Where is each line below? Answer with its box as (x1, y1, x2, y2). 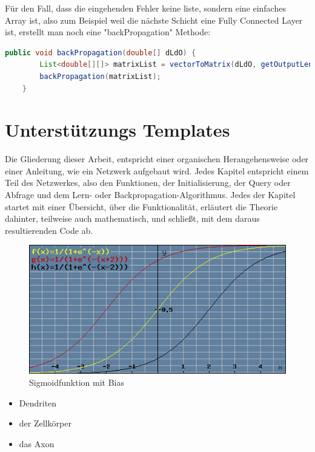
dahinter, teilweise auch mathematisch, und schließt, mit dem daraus (5, 212, 260, 225)
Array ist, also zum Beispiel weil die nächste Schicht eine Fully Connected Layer (5, 13, 303, 26)
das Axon (19, 437, 55, 450)
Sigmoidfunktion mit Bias (29, 376, 125, 389)
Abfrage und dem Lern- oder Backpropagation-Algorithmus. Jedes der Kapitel (5, 188, 296, 201)
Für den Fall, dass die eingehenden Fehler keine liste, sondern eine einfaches (5, 2, 286, 14)
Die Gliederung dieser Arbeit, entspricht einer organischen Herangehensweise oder (5, 152, 309, 165)
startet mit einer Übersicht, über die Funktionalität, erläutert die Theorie (5, 200, 278, 213)
